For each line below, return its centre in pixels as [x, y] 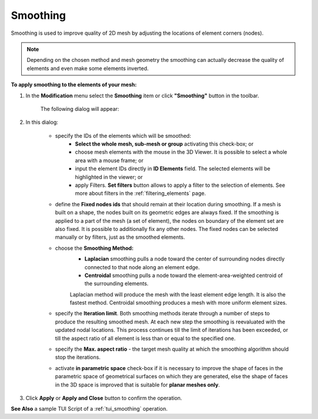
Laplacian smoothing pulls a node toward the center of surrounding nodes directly [185, 259]
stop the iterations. [78, 357]
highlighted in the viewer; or [109, 177]
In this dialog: [42, 122]
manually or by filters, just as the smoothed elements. [120, 237]
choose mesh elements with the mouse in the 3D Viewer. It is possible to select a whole [181, 152]
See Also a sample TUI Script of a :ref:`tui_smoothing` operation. [89, 409]
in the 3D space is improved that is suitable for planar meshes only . [138, 385]
